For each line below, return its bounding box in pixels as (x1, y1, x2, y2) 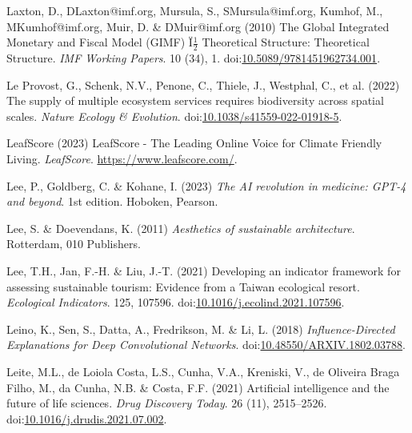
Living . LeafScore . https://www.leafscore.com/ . (6, 150, 238, 166)
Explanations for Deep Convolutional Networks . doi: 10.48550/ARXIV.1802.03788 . (6, 336, 406, 353)
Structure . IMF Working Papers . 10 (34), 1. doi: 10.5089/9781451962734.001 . (6, 50, 381, 66)
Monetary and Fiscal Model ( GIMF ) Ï (6, 34, 193, 50)
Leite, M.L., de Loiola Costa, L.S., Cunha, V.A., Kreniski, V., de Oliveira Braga (6, 363, 400, 379)
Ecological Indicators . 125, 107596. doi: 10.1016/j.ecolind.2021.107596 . (6, 294, 345, 311)
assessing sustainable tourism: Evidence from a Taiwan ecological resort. (6, 278, 360, 295)
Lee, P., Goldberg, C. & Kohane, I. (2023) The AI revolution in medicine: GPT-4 (6, 177, 406, 194)
